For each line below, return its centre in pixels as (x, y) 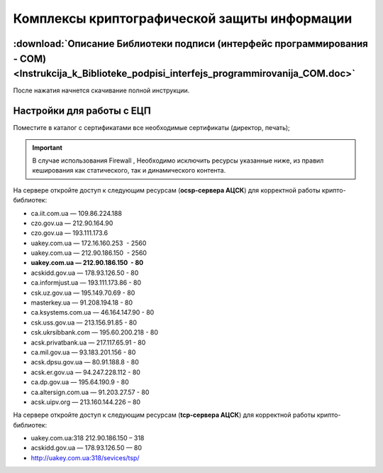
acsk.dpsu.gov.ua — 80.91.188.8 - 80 (85, 362)
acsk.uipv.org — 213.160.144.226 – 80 (86, 402)
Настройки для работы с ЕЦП (82, 111)
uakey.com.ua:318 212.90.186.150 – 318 (88, 438)
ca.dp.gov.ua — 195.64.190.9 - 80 (80, 382)
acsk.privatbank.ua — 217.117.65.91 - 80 (88, 342)
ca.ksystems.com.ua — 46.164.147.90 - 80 (93, 312)
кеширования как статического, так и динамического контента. (129, 170)
